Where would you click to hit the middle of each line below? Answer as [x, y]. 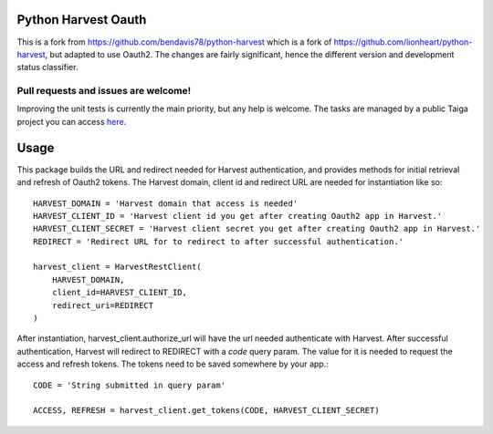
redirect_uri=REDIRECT [103, 305]
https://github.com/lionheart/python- [403, 42]
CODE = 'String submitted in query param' [130, 385]
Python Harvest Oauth [82, 20]
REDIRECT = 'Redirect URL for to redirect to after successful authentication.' [219, 241]
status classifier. [47, 67]
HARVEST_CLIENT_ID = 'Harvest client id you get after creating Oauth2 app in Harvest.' [238, 216]
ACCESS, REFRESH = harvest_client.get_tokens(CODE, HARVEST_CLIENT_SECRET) [206, 411]
